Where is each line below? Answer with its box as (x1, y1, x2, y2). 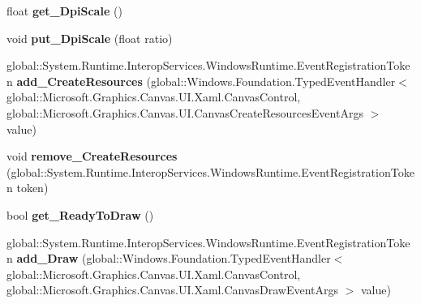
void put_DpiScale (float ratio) (6, 29, 173, 46)
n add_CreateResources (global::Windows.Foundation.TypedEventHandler (6, 72, 396, 89)
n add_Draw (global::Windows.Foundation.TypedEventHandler (6, 250, 331, 267)
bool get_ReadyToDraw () (6, 206, 154, 223)
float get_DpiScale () (6, 2, 122, 19)
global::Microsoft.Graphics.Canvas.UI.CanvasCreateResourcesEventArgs (6, 104, 363, 121)
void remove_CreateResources (6, 148, 178, 165)
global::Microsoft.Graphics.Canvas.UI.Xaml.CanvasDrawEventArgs (6, 281, 339, 298)
